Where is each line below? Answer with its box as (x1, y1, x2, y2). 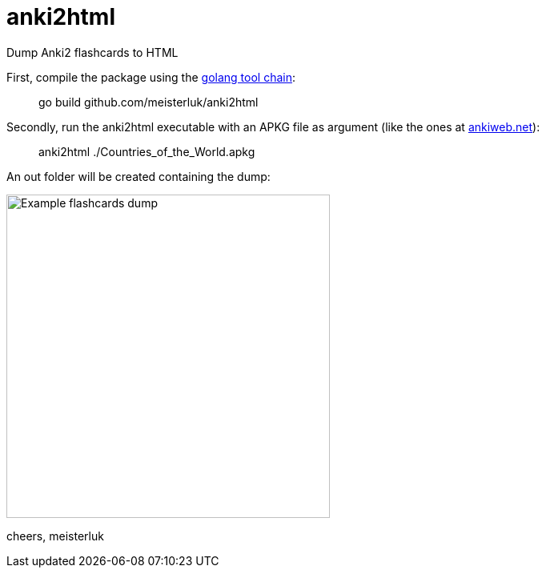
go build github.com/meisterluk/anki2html (38, 94, 259, 109)
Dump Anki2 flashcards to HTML (6, 45, 179, 59)
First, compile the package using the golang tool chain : (6, 70, 295, 84)
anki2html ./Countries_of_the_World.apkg (38, 144, 255, 159)
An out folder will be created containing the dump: (6, 169, 271, 183)
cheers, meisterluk (6, 528, 104, 543)
